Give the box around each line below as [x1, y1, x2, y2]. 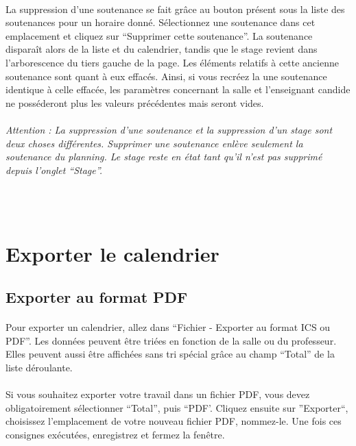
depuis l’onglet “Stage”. [5, 162, 103, 177]
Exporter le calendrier [5, 239, 219, 267]
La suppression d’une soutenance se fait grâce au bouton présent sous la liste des [5, 1, 345, 16]
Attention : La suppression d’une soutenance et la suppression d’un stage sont [5, 122, 333, 136]
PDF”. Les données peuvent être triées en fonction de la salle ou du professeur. [5, 333, 337, 347]
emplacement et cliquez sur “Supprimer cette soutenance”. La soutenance [5, 28, 313, 42]
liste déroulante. [5, 360, 73, 375]
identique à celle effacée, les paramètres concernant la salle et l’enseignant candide [5, 82, 351, 97]
